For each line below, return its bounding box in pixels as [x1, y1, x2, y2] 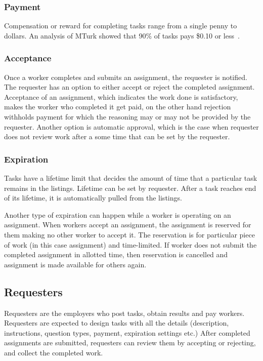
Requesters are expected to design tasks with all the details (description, [4, 317, 229, 328]
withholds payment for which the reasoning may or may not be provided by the [4, 111, 251, 122]
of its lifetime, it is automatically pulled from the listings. [4, 192, 182, 203]
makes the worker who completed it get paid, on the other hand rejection [4, 101, 231, 112]
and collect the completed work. [4, 347, 103, 357]
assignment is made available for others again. [4, 259, 147, 269]
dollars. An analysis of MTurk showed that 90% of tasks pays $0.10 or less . [4, 30, 240, 41]
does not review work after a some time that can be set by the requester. [4, 131, 230, 142]
